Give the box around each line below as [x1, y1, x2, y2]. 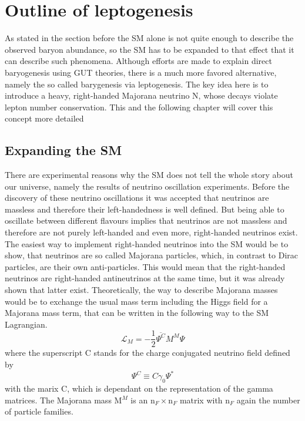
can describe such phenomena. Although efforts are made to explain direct [5, 55, 272, 67]
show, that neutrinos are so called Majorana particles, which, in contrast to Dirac [5, 249, 298, 261]
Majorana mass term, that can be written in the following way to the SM [5, 307, 269, 319]
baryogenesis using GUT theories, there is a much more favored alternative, [5, 66, 277, 78]
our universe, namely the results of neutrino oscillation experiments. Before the [5, 180, 290, 192]
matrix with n [179, 393, 230, 406]
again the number [236, 393, 300, 406]
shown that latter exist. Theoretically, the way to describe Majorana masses [5, 284, 278, 296]
